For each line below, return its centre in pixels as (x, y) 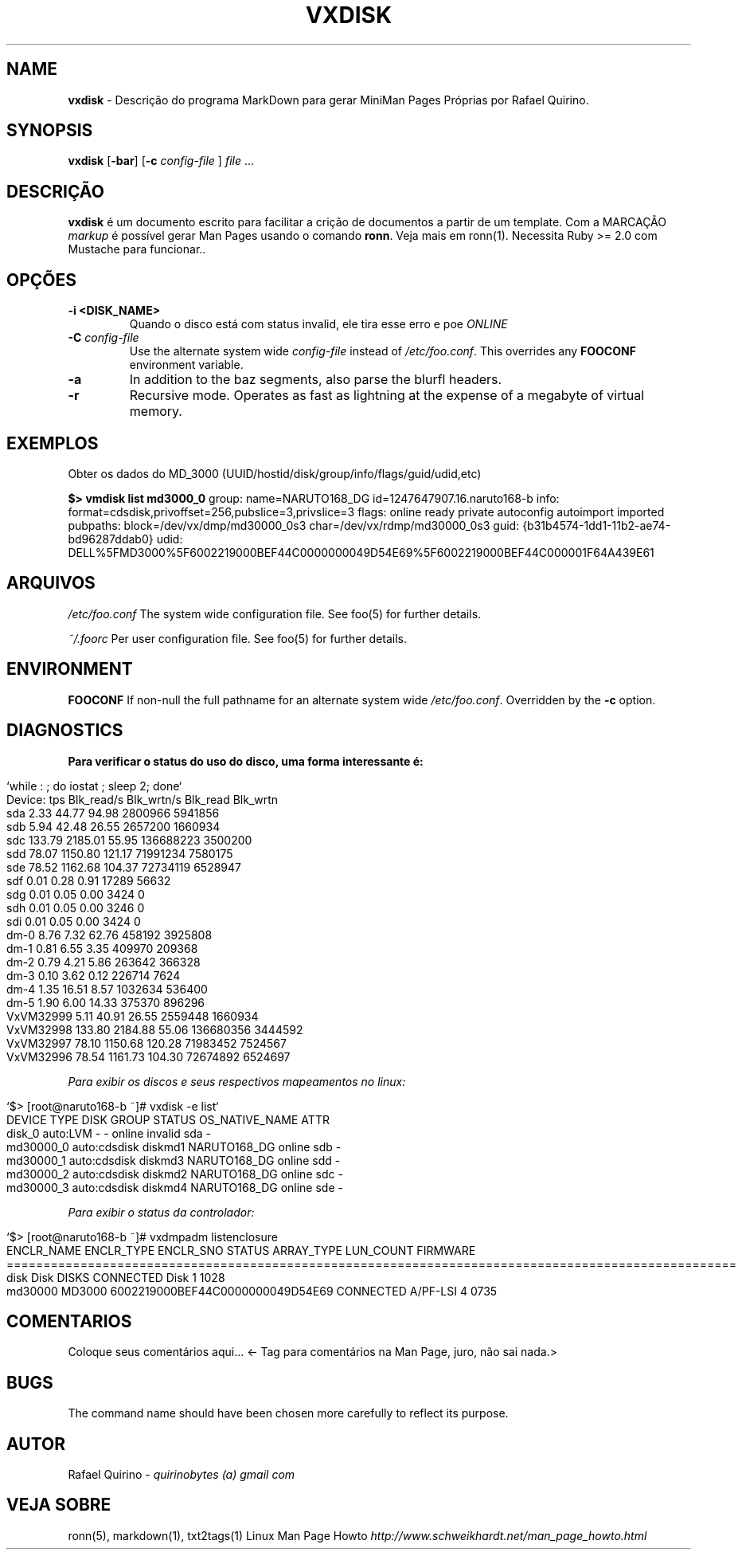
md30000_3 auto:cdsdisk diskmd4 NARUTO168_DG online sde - (175, 1187)
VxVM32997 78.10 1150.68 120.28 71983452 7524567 (146, 1043)
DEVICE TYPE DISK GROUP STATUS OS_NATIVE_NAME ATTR (168, 1119)
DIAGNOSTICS (65, 731)
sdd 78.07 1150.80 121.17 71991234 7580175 (120, 853)
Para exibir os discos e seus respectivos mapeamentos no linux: (237, 1081)
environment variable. (186, 365)
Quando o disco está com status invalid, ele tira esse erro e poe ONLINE (318, 324)
